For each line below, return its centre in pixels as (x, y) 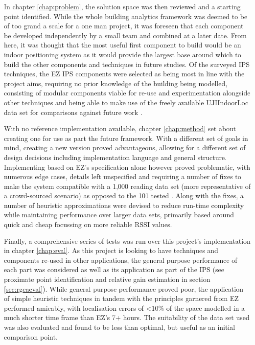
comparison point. (31, 336)
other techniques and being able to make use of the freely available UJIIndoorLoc (126, 102)
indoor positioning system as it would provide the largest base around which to (123, 54)
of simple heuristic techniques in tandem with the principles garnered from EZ (121, 298)
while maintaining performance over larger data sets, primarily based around (119, 215)
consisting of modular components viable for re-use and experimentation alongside (127, 93)
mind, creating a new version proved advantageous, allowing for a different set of (125, 148)
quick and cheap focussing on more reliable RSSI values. (88, 224)
